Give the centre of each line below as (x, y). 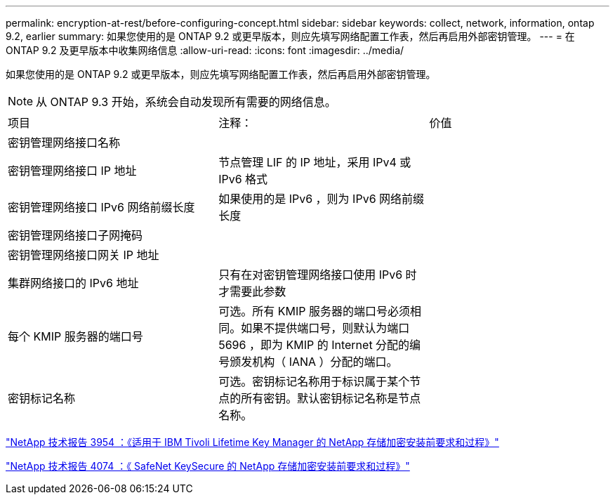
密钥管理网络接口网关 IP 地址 (84, 255)
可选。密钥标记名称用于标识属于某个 (314, 381)
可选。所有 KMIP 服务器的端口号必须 (314, 311)
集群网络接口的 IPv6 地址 (73, 283)
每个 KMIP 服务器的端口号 (75, 336)
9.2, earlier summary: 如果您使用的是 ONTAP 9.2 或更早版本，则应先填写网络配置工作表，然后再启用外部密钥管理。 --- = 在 (290, 36)
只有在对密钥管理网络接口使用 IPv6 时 (318, 275)
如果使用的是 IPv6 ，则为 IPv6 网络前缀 (322, 199)
